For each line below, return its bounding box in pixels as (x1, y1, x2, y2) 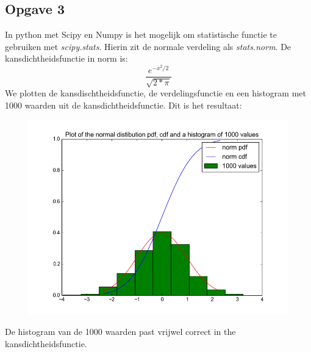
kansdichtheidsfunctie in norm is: (5, 52, 128, 65)
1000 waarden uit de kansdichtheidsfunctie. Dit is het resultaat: (5, 98, 242, 111)
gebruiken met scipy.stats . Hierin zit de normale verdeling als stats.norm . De (5, 40, 291, 52)
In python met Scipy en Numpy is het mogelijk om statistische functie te (5, 28, 277, 41)
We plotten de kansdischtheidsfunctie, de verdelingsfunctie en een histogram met (5, 87, 306, 99)
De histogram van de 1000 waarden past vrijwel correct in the (5, 325, 236, 338)
